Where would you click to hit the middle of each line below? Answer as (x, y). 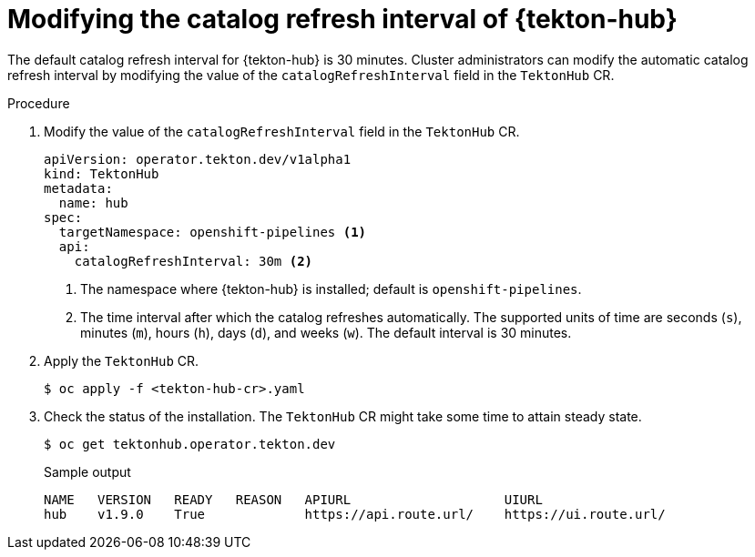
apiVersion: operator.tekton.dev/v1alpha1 (198, 159)
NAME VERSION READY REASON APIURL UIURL (293, 499)
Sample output (87, 471)
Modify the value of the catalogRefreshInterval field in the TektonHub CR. (282, 131)
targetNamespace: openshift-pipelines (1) (213, 232)
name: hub (93, 203)
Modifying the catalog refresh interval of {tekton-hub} (342, 19)
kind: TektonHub (102, 173)
